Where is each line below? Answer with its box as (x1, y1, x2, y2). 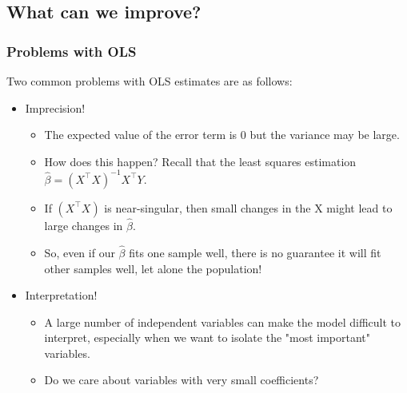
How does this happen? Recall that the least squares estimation (44, 153, 357, 169)
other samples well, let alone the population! (44, 260, 262, 276)
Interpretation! (25, 287, 98, 304)
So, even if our (44, 244, 115, 260)
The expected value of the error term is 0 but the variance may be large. (44, 126, 400, 143)
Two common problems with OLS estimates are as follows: (6, 73, 293, 89)
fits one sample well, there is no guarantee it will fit (129, 244, 381, 260)
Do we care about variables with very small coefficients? (44, 371, 319, 388)
